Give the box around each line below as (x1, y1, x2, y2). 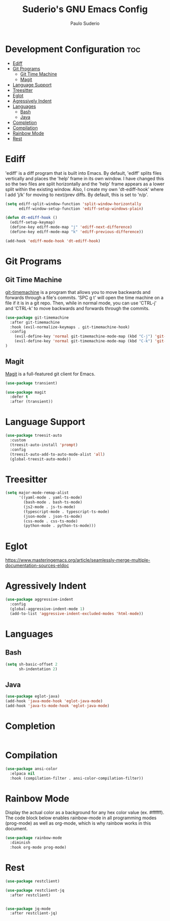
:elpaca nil (10, 771, 35, 776)
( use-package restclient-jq (5, 888, 65, 893)
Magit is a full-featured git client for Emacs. (5, 371, 96, 377)
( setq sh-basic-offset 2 (5, 662, 58, 667)
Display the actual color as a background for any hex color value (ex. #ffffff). (5, 810, 164, 816)
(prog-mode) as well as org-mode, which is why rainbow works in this (5, 820, 151, 826)
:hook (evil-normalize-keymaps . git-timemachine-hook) (10, 324, 130, 330)
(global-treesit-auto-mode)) (10, 456, 71, 462)
